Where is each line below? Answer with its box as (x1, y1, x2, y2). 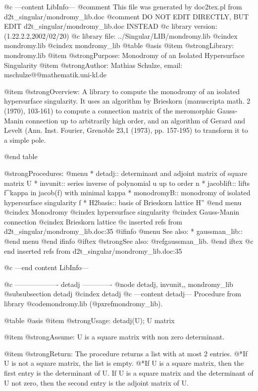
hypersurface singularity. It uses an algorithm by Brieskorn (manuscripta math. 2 (4, 96, 251, 106)
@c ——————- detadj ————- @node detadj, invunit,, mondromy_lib (4, 279, 233, 289)
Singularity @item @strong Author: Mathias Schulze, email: (4, 59, 183, 70)
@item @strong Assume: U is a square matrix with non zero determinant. (4, 332, 225, 342)
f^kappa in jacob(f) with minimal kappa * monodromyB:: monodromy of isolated (4, 187, 251, 198)
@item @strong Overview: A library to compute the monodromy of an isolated (4, 86, 240, 96)
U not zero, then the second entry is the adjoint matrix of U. (4, 377, 189, 388)
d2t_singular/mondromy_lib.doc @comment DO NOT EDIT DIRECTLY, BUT (4, 11, 249, 21)
